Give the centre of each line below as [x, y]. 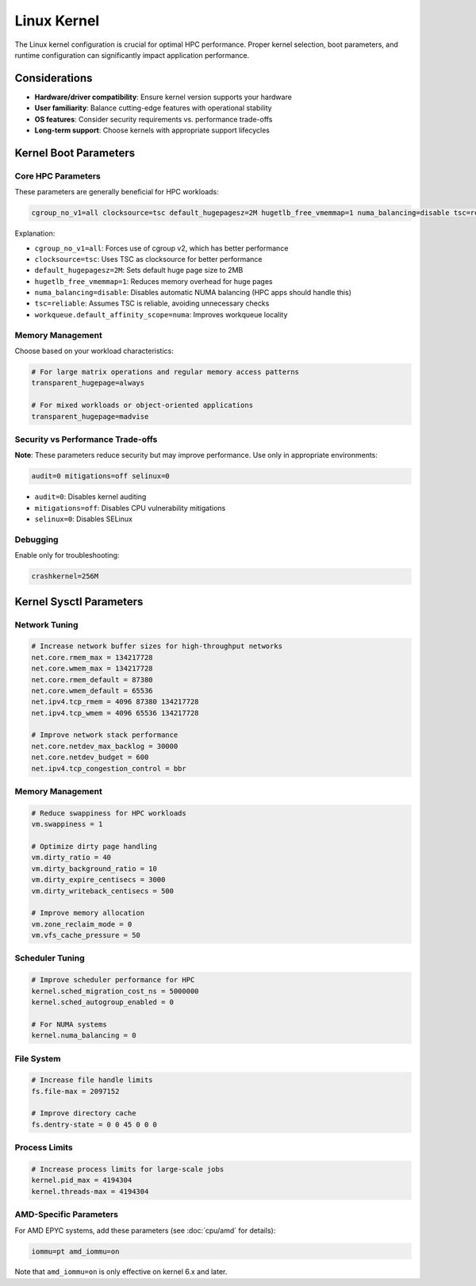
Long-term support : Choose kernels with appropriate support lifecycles [152, 130]
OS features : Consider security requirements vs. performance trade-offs [154, 119]
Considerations [54, 78]
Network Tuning [46, 624]
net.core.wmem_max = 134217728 [92, 669]
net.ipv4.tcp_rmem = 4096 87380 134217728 [115, 702]
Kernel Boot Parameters [75, 153]
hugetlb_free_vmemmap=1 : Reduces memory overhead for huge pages [154, 281]
